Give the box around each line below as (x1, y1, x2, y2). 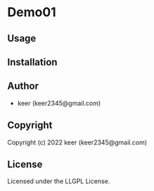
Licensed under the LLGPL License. (7, 177, 110, 185)
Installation (7, 56, 58, 68)
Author (7, 80, 39, 92)
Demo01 (7, 4, 56, 20)
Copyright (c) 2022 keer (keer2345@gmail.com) (7, 138, 148, 147)
